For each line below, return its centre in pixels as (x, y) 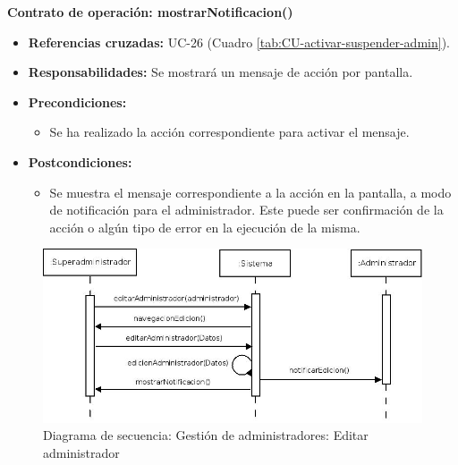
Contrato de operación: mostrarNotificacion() (150, 12)
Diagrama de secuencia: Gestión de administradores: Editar (206, 435)
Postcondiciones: (80, 161)
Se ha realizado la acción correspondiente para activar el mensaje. (229, 132)
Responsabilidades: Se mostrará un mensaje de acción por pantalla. (221, 72)
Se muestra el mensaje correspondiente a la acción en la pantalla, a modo (250, 192)
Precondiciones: (77, 101)
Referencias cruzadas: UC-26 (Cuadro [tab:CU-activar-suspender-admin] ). (239, 42)
